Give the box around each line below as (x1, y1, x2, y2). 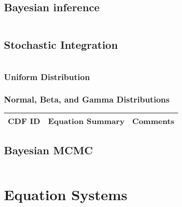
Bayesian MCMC (4, 142, 93, 157)
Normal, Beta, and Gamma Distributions (4, 93, 170, 105)
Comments (132, 115, 175, 127)
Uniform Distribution (4, 71, 90, 83)
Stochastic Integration (4, 37, 118, 52)
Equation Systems (4, 184, 128, 204)
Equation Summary (48, 115, 125, 127)
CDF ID (8, 115, 41, 127)
